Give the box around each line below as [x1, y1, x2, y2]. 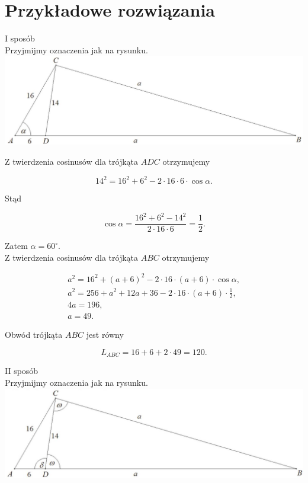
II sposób [5, 364, 38, 377]
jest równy [86, 328, 124, 341]
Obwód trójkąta [5, 328, 63, 341]
